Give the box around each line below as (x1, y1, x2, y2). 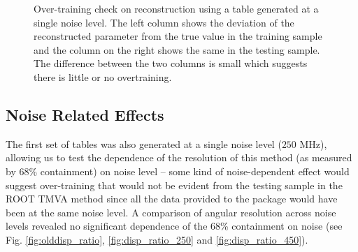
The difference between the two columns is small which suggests (34, 56, 308, 71)
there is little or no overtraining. (34, 69, 172, 84)
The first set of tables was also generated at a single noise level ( (6, 136, 282, 151)
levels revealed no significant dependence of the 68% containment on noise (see (6, 218, 343, 233)
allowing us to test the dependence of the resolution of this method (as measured (6, 150, 352, 165)
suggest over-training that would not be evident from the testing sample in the (6, 177, 343, 192)
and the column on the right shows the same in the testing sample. (34, 42, 320, 57)
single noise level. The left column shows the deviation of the (34, 15, 294, 29)
